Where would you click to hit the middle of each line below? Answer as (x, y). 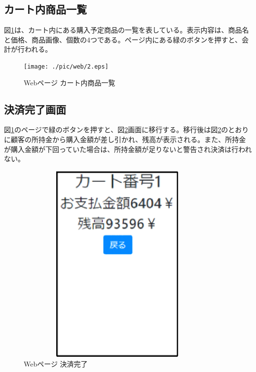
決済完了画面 (35, 109)
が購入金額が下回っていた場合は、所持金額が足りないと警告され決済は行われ (128, 149)
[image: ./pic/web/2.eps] (66, 66)
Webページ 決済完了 (56, 364)
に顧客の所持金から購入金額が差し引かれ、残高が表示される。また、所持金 (125, 139)
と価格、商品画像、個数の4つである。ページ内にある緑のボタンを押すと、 (123, 39)
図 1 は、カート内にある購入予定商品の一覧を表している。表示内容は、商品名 (127, 30)
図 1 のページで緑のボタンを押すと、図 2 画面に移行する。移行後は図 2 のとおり (127, 130)
